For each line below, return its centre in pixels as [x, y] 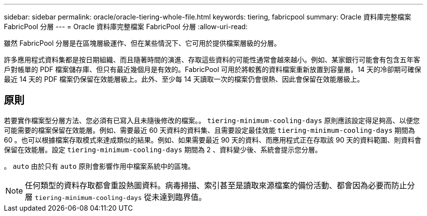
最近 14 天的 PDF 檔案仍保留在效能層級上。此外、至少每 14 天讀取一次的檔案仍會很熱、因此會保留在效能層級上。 [184, 79]
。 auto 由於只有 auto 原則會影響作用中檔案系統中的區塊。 [99, 166]
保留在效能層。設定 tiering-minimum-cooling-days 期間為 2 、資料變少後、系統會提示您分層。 [163, 149]
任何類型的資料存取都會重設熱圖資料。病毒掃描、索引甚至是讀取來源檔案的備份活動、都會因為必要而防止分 [220, 185]
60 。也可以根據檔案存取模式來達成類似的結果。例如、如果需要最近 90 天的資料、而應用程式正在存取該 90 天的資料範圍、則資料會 [213, 140]
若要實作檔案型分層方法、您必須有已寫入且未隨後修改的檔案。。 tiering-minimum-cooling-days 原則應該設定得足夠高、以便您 [212, 120]
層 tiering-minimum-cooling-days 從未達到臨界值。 [116, 197]
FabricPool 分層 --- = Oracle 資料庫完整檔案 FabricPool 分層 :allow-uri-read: [126, 27]
